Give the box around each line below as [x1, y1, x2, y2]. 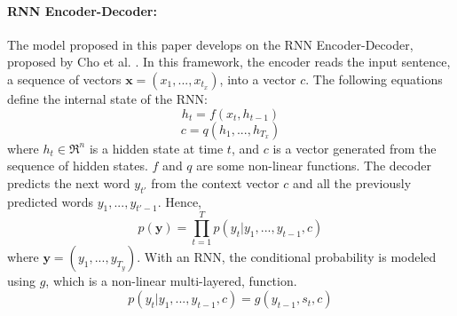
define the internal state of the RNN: [7, 89, 208, 107]
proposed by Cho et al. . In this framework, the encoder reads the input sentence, [7, 52, 451, 71]
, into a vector [219, 69, 296, 88]
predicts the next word [7, 173, 130, 192]
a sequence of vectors [7, 69, 122, 88]
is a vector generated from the [272, 138, 437, 157]
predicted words [7, 192, 93, 210]
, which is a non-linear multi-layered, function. [45, 272, 297, 290]
